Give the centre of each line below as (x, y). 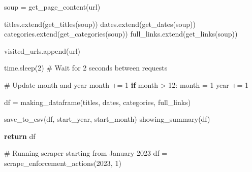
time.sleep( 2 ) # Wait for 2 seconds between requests (86, 68)
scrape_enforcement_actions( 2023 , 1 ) (63, 163)
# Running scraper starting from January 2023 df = (86, 153)
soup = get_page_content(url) (52, 7)
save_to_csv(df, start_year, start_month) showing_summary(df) (107, 119)
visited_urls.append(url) (42, 50)
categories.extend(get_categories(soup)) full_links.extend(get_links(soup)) (121, 34)
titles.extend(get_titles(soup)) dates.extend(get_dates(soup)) (100, 24)
